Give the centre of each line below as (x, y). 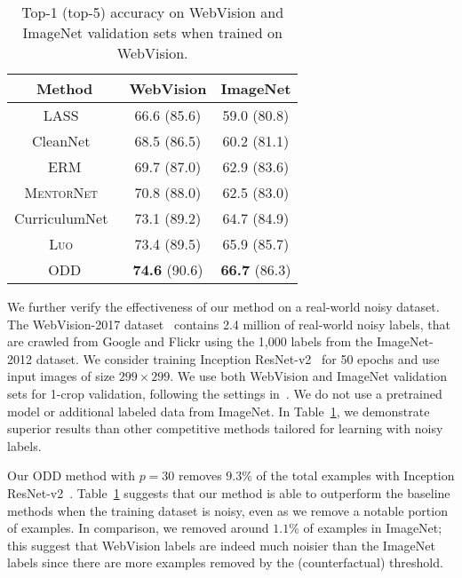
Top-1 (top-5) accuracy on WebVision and (153, 12)
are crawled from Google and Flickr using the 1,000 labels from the (190, 341)
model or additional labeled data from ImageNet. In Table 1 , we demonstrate (219, 411)
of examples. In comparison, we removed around (138, 528)
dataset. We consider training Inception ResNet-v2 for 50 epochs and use (238, 358)
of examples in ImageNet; (373, 528)
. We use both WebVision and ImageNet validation (308, 376)
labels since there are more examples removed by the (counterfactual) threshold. (225, 562)
